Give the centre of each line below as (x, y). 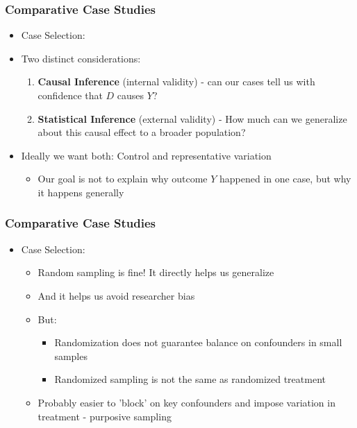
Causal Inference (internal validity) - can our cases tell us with (176, 82)
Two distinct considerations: (81, 58)
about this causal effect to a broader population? (142, 132)
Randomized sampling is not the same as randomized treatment (190, 379)
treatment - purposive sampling (105, 416)
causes (131, 95)
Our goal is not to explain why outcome (123, 179)
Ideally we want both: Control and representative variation (146, 155)
